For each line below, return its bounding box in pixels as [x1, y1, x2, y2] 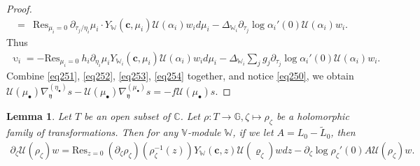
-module [187, 125, 221, 139]
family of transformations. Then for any [6, 125, 178, 139]
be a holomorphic [276, 109, 349, 123]
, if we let [232, 125, 274, 139]
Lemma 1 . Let [6, 109, 71, 123]
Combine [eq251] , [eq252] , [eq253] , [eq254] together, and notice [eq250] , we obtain [6, 68, 354, 83]
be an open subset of [84, 109, 171, 123]
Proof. [6, 1, 32, 15]
